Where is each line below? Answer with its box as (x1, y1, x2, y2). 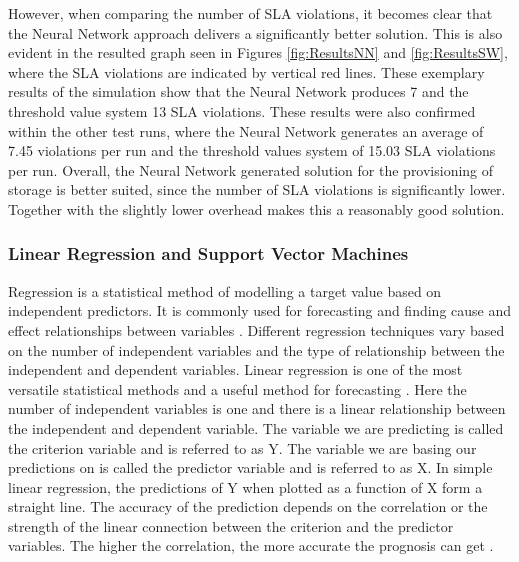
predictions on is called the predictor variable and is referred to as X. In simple (8, 457, 493, 478)
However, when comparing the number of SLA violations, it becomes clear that (8, 3, 493, 23)
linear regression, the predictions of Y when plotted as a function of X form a (8, 476, 483, 497)
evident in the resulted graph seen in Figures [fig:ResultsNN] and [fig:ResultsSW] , (8, 42, 508, 63)
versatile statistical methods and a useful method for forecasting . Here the (8, 378, 467, 399)
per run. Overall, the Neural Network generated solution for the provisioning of (8, 159, 494, 180)
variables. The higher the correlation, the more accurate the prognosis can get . (8, 535, 494, 556)
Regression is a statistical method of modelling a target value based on (8, 280, 442, 301)
